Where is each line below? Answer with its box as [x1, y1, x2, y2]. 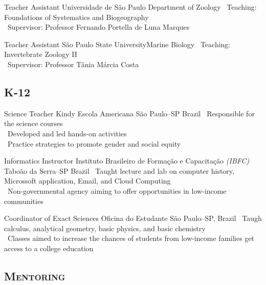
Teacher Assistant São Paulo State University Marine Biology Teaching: [4, 38, 231, 49]
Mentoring [4, 268, 65, 283]
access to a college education [4, 242, 94, 253]
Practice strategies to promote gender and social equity [7, 138, 181, 149]
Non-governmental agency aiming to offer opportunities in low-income [7, 185, 227, 196]
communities [4, 195, 43, 206]
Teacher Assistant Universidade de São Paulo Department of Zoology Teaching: [4, 2, 257, 12]
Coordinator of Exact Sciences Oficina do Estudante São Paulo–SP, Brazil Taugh [4, 213, 262, 223]
